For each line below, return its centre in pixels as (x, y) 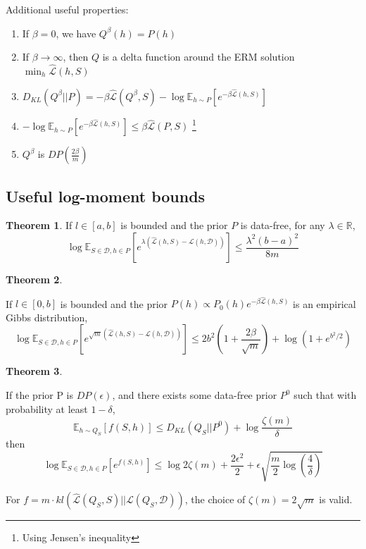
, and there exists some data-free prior (195, 395)
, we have (76, 33)
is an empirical (324, 303)
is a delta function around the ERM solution (198, 57)
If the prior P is (40, 395)
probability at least (47, 408)
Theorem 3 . (34, 371)
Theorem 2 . (34, 279)
